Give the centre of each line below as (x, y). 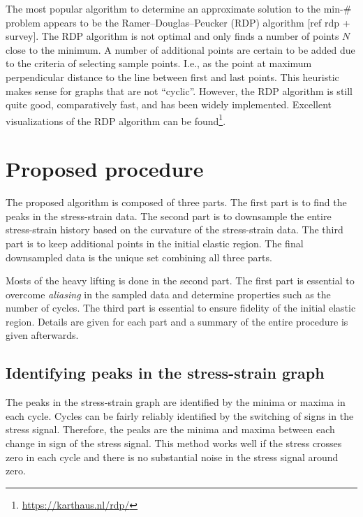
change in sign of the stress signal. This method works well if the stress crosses (174, 443)
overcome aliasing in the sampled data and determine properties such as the (168, 294)
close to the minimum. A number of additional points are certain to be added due (180, 49)
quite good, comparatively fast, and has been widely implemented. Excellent (169, 104)
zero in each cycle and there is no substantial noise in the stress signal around (172, 457)
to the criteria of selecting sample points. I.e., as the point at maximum (159, 63)
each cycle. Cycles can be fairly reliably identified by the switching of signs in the (180, 415)
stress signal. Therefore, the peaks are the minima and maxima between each (170, 429)
